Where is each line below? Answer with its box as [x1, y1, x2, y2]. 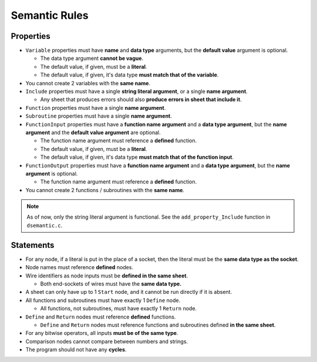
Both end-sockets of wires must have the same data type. [40, 280, 182, 287]
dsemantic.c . [26, 222, 63, 229]
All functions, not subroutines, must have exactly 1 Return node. [40, 305, 197, 312]
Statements [11, 240, 55, 250]
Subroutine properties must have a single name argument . [25, 112, 173, 120]
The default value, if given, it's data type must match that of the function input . [40, 153, 234, 161]
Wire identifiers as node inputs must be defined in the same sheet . [25, 272, 188, 279]
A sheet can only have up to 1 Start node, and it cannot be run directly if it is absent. [25, 289, 232, 296]
